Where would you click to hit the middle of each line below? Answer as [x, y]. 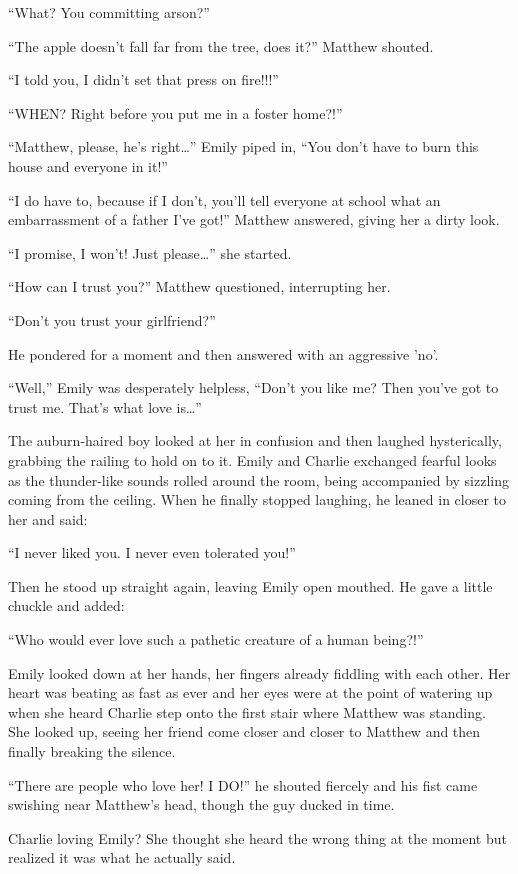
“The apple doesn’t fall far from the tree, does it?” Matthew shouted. [221, 45]
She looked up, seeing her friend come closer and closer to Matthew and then [244, 731]
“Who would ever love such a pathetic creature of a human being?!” [216, 639]
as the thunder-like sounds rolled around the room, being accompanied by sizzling [258, 479]
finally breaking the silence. [92, 751]
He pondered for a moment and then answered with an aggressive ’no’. [223, 353]
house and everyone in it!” [88, 165]
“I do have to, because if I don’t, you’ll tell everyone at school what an [224, 199]
